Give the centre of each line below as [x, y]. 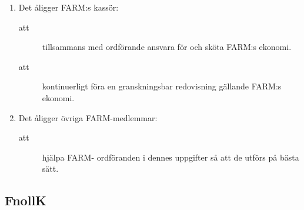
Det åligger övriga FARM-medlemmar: [88, 117]
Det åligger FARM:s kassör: [69, 7]
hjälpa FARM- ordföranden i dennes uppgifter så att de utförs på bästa [171, 157]
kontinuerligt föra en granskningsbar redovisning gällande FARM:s [162, 86]
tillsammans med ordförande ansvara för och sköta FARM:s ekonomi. [167, 47]
